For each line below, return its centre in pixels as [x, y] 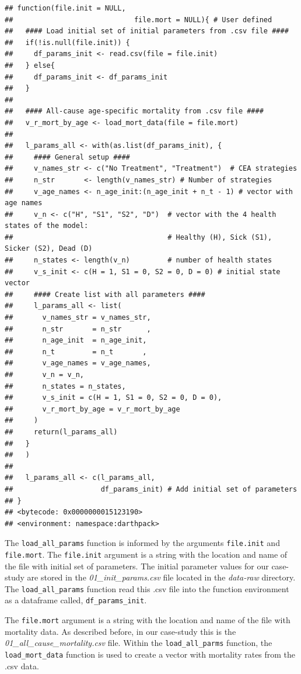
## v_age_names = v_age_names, [78, 363]
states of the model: [47, 226]
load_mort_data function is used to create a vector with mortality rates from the [150, 654]
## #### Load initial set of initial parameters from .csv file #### [147, 31]
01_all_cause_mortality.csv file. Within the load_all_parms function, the [139, 643]
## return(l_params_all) [61, 432]
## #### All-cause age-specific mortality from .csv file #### [134, 111]
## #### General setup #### [67, 157]
